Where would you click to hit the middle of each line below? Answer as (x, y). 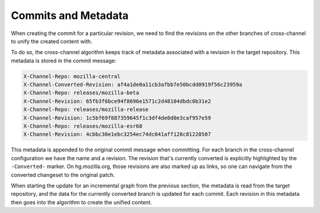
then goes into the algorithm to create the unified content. (81, 202)
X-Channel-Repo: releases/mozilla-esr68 (83, 126)
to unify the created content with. (52, 41)
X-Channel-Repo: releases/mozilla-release (86, 109)
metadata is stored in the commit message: (64, 61)
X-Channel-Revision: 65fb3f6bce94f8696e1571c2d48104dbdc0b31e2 (117, 101)
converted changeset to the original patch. (63, 174)
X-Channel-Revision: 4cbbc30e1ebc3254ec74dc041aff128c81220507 (117, 134)
